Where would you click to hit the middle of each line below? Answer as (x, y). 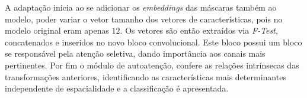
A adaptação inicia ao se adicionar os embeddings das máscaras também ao (141, 7)
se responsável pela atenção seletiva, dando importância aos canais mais (135, 53)
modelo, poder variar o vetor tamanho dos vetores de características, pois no (144, 19)
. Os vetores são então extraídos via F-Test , (199, 30)
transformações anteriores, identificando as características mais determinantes (145, 76)
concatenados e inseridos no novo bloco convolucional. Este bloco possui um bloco (153, 42)
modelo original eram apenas (57, 30)
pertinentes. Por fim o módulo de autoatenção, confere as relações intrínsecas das (152, 65)
